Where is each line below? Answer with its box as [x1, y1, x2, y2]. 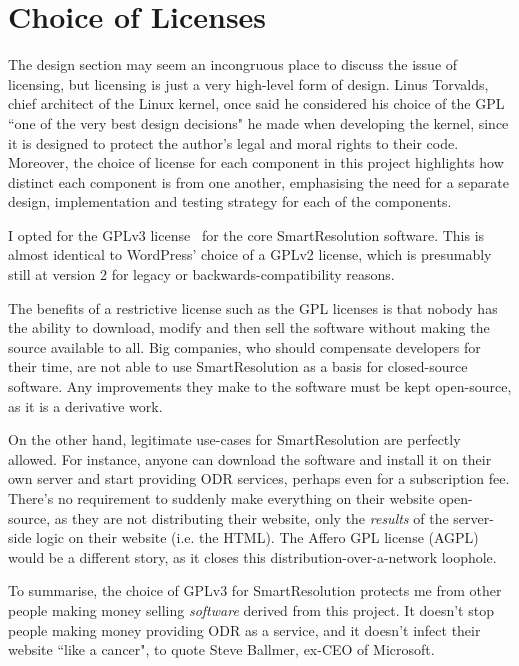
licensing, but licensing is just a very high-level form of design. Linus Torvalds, [8, 73, 489, 94]
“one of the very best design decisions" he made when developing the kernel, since [8, 112, 509, 133]
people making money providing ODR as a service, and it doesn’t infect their [8, 619, 481, 640]
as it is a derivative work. [8, 395, 163, 416]
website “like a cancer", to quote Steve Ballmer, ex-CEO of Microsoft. [8, 639, 435, 660]
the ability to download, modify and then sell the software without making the [8, 317, 490, 338]
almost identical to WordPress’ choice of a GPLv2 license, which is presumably [8, 244, 492, 265]
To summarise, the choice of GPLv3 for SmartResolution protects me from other [8, 580, 502, 601]
